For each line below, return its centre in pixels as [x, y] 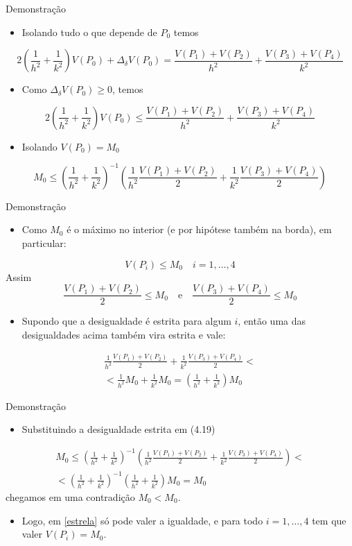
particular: [44, 243]
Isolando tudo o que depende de [89, 32]
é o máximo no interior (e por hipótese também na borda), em [199, 229]
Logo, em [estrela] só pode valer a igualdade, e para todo [142, 520]
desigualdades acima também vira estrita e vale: [124, 334]
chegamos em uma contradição [70, 497]
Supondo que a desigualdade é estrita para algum [126, 321]
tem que [329, 520]
